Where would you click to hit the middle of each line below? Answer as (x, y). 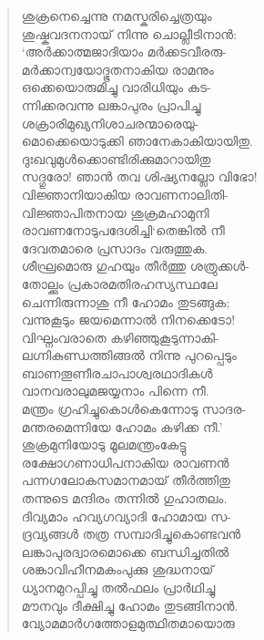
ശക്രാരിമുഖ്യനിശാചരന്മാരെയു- (110, 123)
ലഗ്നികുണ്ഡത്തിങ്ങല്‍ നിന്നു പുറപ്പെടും (129, 355)
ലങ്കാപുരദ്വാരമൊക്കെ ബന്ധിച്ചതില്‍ (125, 551)
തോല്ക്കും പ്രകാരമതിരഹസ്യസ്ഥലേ (119, 283)
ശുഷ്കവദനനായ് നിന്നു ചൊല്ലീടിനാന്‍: (129, 33)
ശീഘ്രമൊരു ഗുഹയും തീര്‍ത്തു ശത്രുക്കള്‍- (135, 266)
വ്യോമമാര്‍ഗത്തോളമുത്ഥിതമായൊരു (128, 623)
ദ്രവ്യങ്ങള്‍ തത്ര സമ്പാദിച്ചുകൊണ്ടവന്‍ (131, 534)
